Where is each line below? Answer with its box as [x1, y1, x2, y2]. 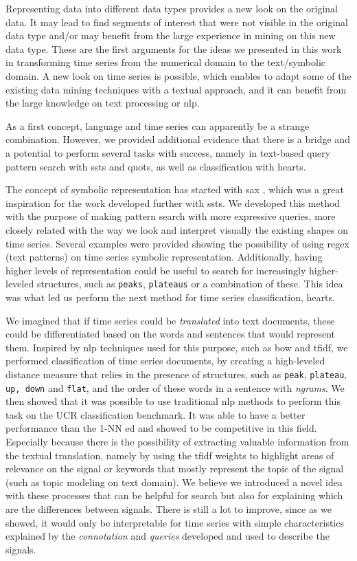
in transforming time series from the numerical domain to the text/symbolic [5, 55, 325, 69]
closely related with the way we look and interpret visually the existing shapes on [5, 222, 349, 236]
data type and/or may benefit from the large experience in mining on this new [5, 28, 336, 43]
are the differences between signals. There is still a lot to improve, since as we [5, 501, 332, 516]
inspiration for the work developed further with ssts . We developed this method [5, 195, 341, 210]
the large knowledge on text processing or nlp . [5, 96, 200, 110]
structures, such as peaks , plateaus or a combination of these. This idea [36, 276, 343, 291]
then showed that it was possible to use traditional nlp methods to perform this [5, 394, 341, 408]
